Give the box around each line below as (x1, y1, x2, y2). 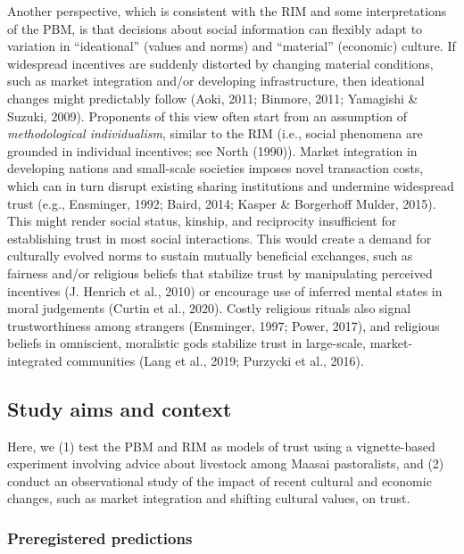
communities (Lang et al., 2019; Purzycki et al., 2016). (66, 351, 364, 369)
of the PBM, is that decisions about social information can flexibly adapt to (7, 19, 423, 37)
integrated (7, 351, 62, 369)
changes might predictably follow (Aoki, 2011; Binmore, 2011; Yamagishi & (7, 88, 418, 107)
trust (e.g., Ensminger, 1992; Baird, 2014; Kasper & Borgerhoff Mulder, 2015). (7, 194, 436, 212)
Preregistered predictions (7, 526, 193, 549)
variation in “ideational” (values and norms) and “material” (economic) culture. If (7, 37, 456, 55)
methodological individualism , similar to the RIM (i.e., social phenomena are (7, 124, 423, 143)
